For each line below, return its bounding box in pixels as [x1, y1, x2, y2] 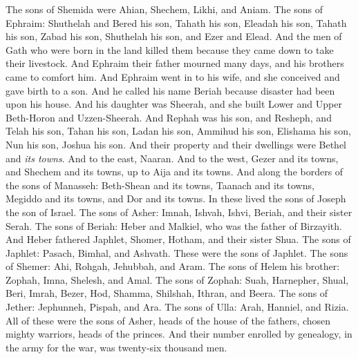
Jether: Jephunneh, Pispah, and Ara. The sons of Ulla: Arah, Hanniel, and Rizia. [6, 300, 349, 314]
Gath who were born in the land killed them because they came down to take [6, 42, 334, 57]
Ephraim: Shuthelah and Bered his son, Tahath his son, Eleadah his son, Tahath [6, 15, 347, 30]
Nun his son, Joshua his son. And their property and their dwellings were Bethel [6, 137, 347, 151]
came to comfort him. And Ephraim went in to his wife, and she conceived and [6, 69, 340, 84]
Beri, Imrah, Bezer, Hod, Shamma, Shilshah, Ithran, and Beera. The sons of [6, 286, 328, 300]
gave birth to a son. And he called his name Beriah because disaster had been [6, 83, 335, 97]
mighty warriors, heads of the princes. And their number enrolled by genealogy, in [6, 327, 352, 341]
